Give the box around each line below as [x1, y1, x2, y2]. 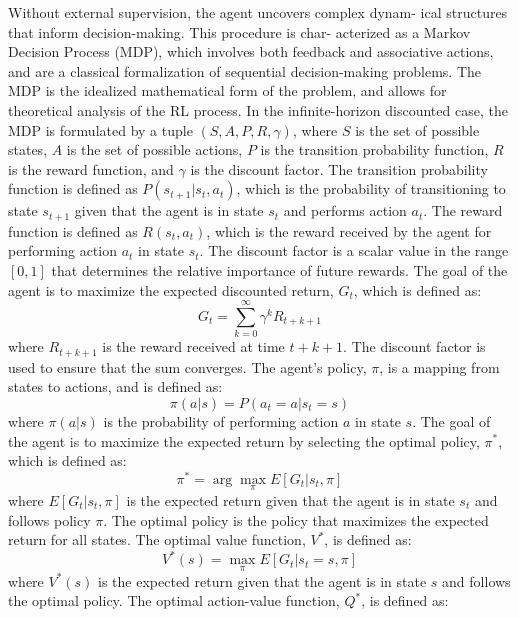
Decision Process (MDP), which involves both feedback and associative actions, [8, 41, 494, 62]
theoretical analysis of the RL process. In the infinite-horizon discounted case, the [8, 99, 508, 120]
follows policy [8, 509, 91, 530]
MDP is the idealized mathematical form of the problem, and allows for [8, 80, 447, 101]
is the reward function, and [8, 158, 174, 179]
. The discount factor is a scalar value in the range [199, 240, 509, 261]
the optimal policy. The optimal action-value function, [8, 590, 340, 611]
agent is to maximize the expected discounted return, [8, 279, 334, 300]
